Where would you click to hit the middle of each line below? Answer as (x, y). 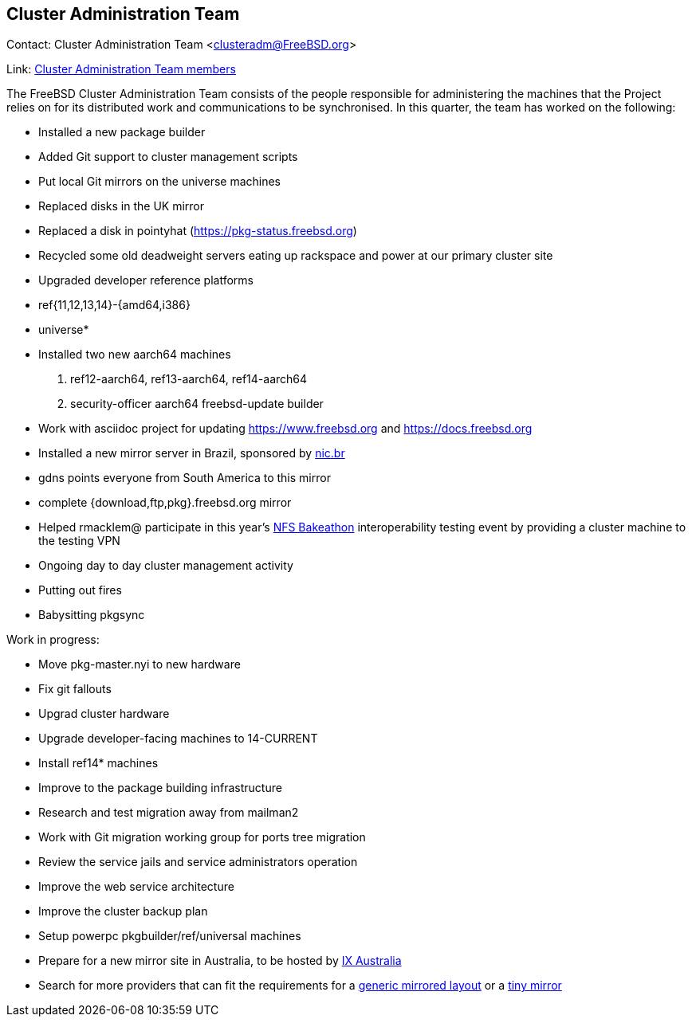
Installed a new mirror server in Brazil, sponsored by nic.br (192, 453)
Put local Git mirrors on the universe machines (160, 182)
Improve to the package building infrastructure (160, 788)
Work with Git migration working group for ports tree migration (202, 837)
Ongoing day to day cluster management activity (166, 566)
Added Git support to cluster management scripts (168, 157)
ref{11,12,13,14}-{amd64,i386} (114, 305)
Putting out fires (80, 590)
